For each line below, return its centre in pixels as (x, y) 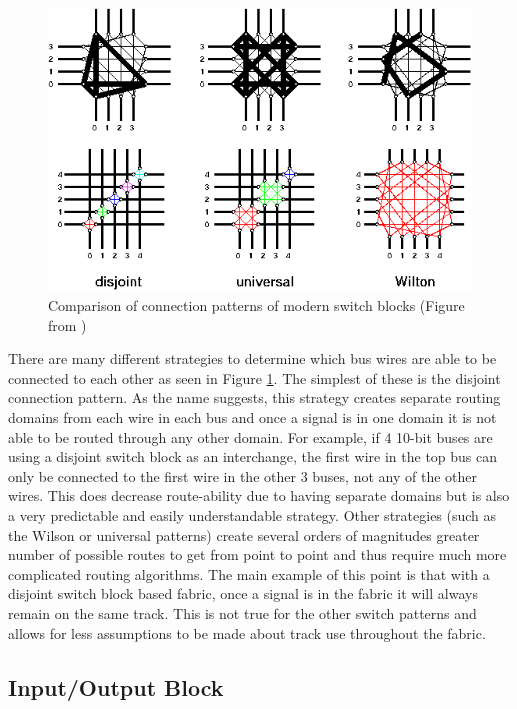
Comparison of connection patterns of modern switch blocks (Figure (256, 305)
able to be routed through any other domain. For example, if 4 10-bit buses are (250, 436)
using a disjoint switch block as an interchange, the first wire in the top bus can (253, 456)
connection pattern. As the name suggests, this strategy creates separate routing (254, 397)
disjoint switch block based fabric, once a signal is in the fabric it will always (243, 593)
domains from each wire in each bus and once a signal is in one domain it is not (252, 417)
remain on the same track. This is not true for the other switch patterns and (242, 612)
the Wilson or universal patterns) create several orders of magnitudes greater (244, 534)
